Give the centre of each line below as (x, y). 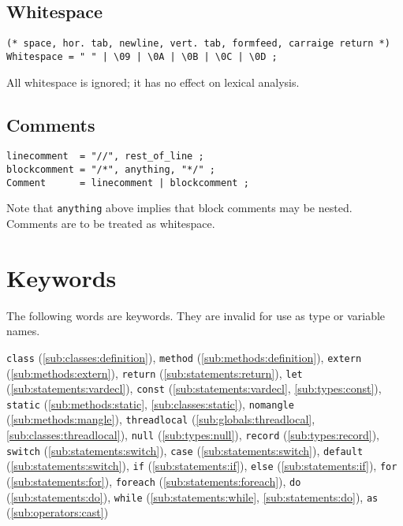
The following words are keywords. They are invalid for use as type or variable (196, 315)
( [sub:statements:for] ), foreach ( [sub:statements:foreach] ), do (154, 481)
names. (23, 331)
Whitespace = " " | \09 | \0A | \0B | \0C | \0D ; (142, 56)
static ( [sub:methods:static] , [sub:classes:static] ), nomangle (150, 403)
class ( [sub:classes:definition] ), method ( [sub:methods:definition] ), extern (184, 357)
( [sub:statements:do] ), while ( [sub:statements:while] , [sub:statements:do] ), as (192, 496)
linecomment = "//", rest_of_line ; (105, 157)
